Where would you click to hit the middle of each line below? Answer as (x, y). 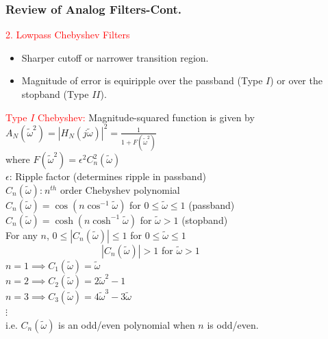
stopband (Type (55, 94)
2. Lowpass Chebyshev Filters (68, 35)
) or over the (296, 80)
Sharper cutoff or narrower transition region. (115, 57)
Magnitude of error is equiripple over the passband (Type (142, 80)
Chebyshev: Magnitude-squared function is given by (146, 117)
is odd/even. (233, 324)
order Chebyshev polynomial (120, 189)
